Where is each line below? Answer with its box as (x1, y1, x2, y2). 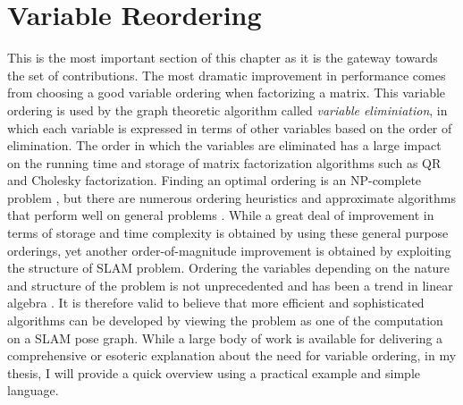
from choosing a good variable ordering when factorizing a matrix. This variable (7, 83, 446, 102)
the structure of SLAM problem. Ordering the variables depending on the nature (7, 258, 450, 277)
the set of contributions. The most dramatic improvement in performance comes (7, 65, 446, 84)
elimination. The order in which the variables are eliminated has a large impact (7, 136, 442, 155)
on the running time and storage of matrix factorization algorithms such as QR (7, 153, 442, 172)
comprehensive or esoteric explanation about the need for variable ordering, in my (7, 346, 457, 365)
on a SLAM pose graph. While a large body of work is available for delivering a (7, 328, 443, 347)
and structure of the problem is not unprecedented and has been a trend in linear (7, 275, 453, 294)
